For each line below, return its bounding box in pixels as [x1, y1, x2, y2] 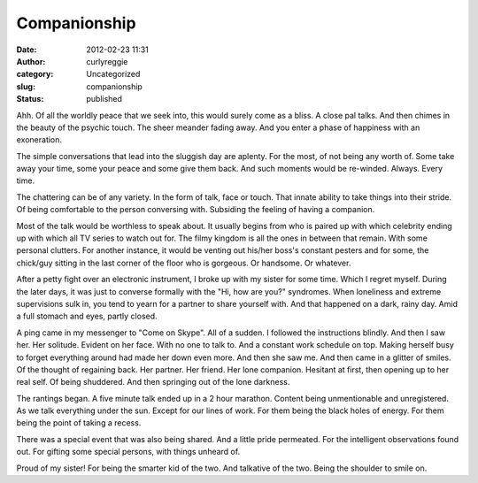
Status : [16, 94, 44, 104]
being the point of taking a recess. [16, 418, 142, 428]
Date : [16, 44, 37, 55]
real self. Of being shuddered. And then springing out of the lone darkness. [16, 377, 290, 387]
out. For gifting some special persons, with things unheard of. [16, 447, 241, 457]
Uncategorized [86, 69, 141, 80]
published [86, 94, 123, 104]
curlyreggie [86, 56, 128, 66]
